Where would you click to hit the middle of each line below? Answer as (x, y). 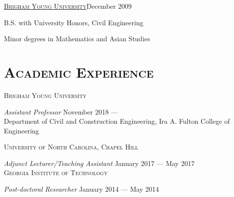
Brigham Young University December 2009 (68, 6)
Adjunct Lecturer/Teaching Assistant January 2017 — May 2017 (99, 163)
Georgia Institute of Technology (56, 172)
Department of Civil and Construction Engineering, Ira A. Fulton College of (117, 121)
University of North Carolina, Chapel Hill (71, 147)
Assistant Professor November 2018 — (61, 111)
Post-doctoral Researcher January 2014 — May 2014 (81, 189)
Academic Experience (79, 72)
